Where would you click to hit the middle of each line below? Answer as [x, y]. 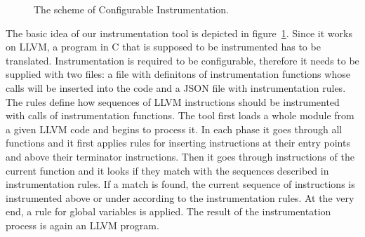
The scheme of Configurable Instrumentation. [131, 9]
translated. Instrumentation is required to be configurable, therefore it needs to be [182, 60]
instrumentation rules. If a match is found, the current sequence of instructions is [180, 184]
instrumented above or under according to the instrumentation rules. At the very [180, 197]
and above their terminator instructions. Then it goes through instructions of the [180, 156]
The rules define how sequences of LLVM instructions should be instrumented [173, 101]
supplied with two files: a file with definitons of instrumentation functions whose [178, 74]
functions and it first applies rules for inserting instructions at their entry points [178, 143]
